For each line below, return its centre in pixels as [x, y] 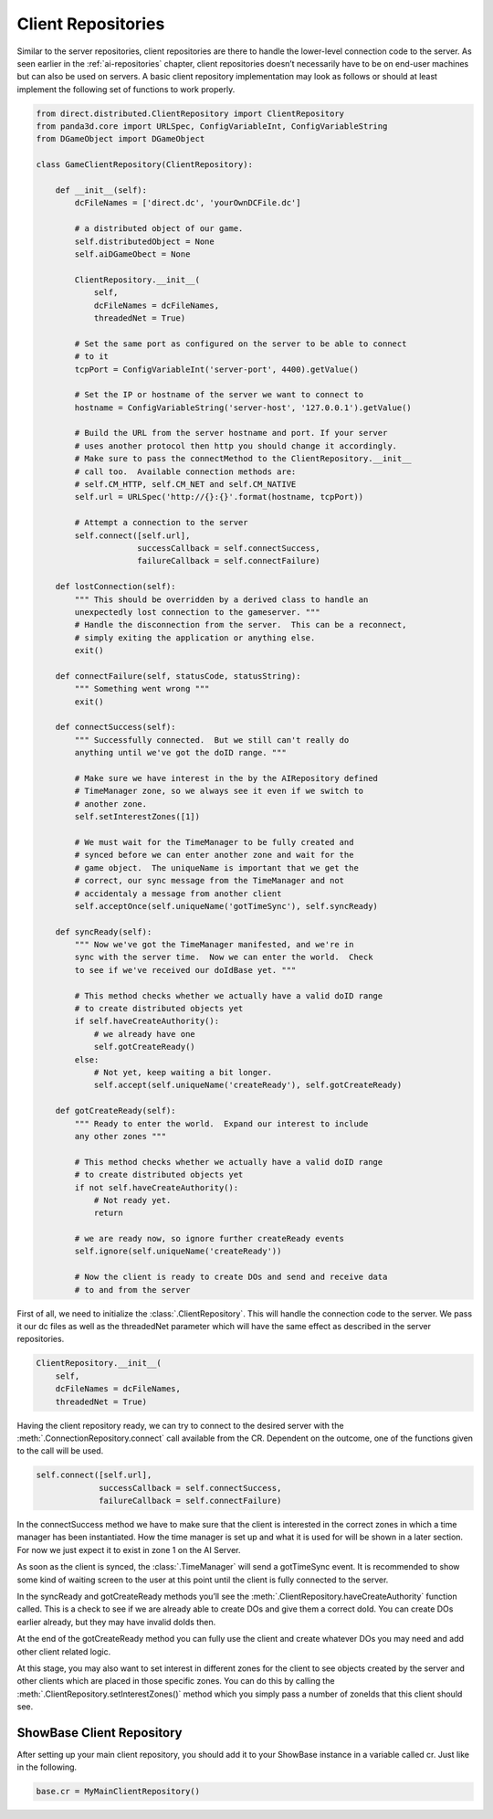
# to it [92, 357]
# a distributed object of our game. [159, 229]
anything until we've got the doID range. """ [180, 753]
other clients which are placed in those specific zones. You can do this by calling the [176, 1681]
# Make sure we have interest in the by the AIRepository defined [226, 778]
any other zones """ [121, 1136]
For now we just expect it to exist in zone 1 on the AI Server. [129, 1549]
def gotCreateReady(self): [116, 1111]
